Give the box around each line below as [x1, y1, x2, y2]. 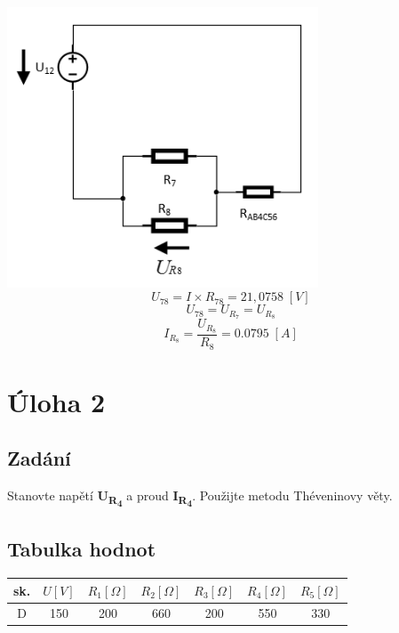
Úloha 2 [7, 383, 106, 419]
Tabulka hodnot [7, 535, 156, 563]
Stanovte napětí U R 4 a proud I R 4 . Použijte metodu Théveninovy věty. [7, 486, 393, 510]
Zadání [7, 444, 71, 472]
